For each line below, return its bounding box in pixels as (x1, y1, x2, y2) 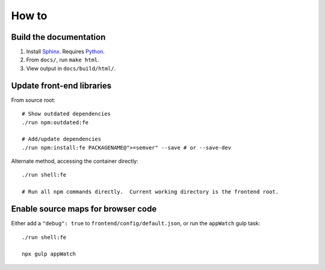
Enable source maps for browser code (11, 204, 157, 214)
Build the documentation (11, 32, 106, 42)
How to (11, 9, 48, 22)
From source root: (11, 96, 56, 104)
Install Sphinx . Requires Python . (26, 48, 105, 55)
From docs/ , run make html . (26, 56, 99, 63)
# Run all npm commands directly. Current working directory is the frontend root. (22, 189, 279, 195)
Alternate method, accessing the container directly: (11, 157, 138, 165)
